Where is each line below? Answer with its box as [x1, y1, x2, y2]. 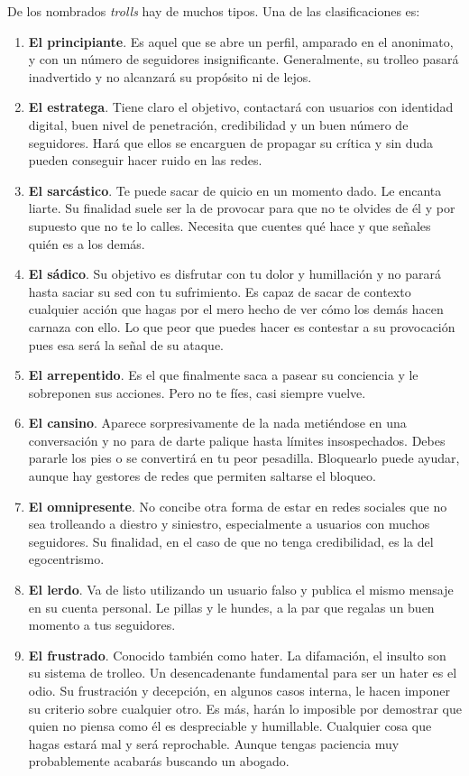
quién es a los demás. [28, 234, 145, 253]
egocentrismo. [28, 550, 105, 568]
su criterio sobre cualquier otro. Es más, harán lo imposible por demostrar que [28, 698, 462, 717]
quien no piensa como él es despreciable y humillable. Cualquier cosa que [28, 716, 432, 735]
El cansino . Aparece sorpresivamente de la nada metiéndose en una [28, 413, 407, 432]
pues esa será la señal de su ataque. [28, 335, 225, 354]
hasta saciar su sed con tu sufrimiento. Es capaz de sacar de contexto [28, 282, 411, 300]
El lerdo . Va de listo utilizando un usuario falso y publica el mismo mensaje [28, 580, 454, 599]
